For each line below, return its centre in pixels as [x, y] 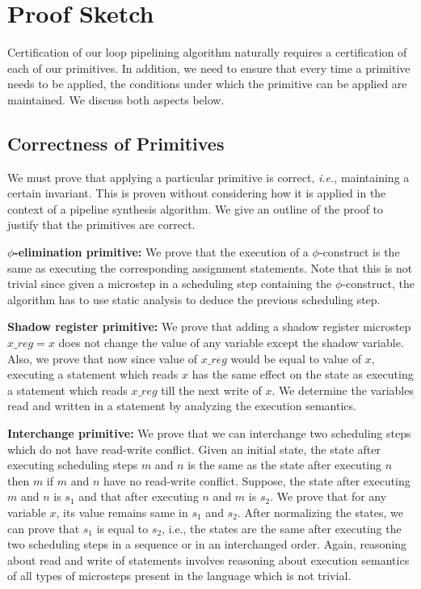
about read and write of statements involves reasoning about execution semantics [208, 559]
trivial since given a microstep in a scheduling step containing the [170, 284]
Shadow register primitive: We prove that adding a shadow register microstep [209, 326]
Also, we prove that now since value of [103, 358]
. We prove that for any [328, 496]
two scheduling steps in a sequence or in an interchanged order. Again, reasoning [207, 544]
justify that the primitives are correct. [101, 225]
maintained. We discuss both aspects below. [116, 99]
